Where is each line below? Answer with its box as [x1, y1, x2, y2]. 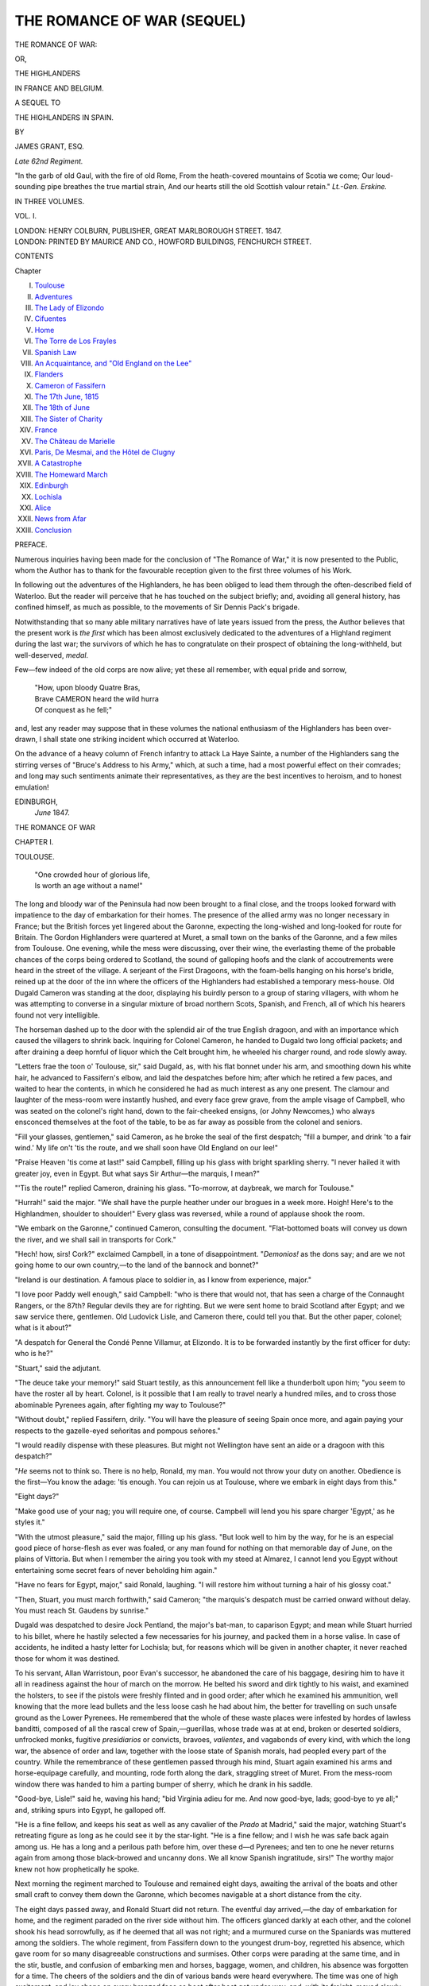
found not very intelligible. [14, 1010, 101, 1020]
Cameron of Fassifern [34, 381, 106, 390]
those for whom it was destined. [14, 1653, 121, 1663]
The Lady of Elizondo [34, 303, 105, 312]
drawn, [14, 735, 38, 744]
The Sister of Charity [34, 414, 103, 423]
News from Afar [34, 514, 87, 524]
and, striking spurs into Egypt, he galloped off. [14, 1805, 166, 1814]
